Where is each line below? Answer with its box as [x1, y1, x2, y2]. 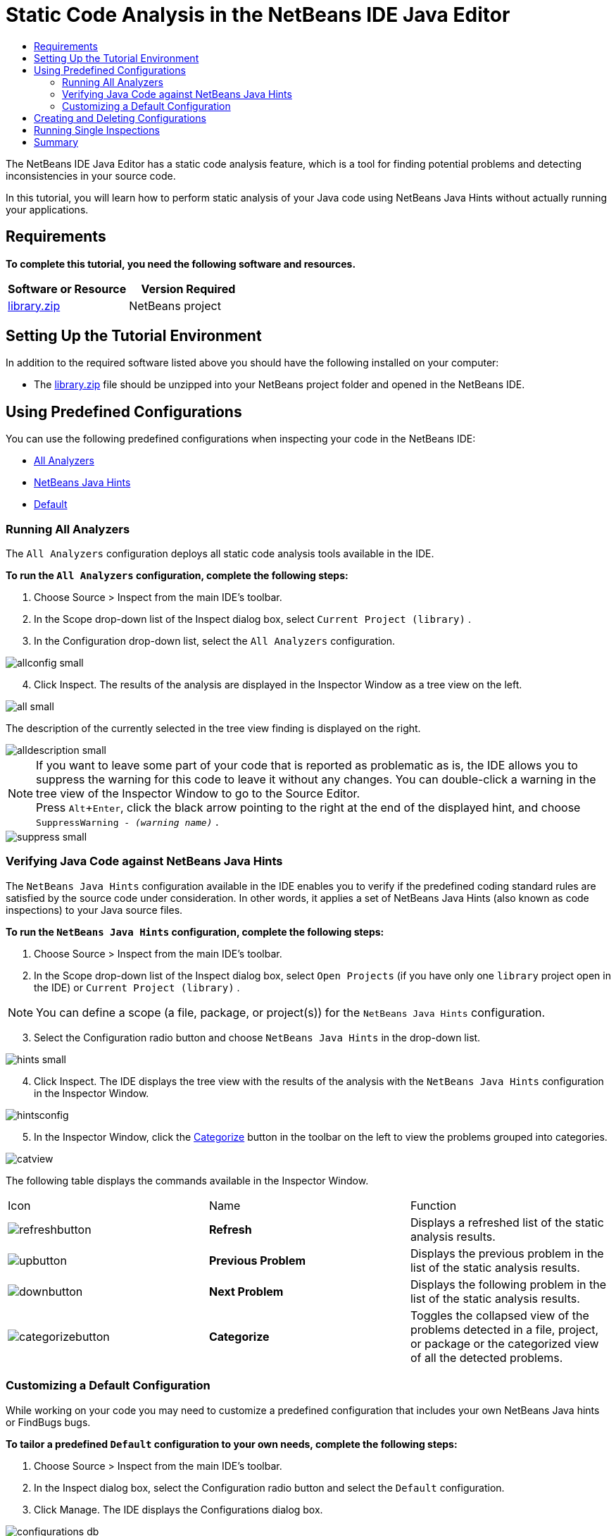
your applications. [6, 203, 89, 216]
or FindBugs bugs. [6, 1416, 91, 1428]
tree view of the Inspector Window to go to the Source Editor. [36, 786, 360, 801]
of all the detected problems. [410, 1350, 563, 1365]
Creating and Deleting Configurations [34, 111, 206, 124]
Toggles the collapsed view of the [410, 1308, 589, 1323]
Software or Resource [8, 281, 127, 296]
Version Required [141, 281, 236, 296]
